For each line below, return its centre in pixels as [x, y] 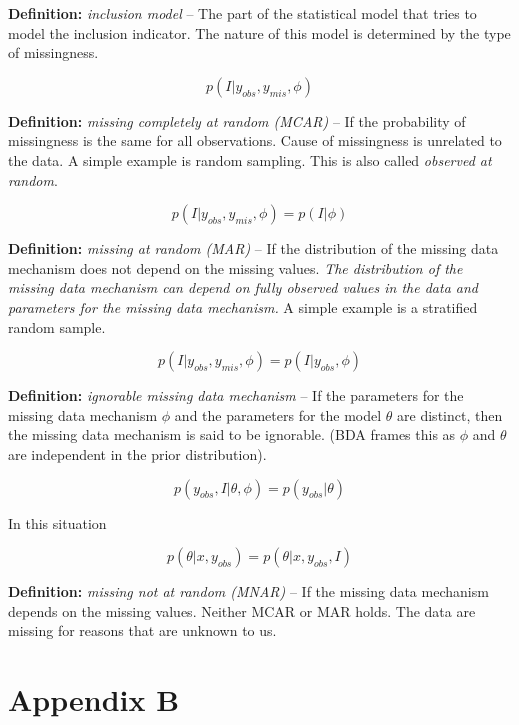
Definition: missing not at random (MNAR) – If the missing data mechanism [248, 591]
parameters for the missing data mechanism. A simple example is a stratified [243, 306]
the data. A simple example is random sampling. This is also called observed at [250, 159]
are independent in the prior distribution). [137, 453]
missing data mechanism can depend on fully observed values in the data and [243, 287]
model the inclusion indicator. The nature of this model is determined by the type [259, 32]
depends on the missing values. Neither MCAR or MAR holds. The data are [242, 610]
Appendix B [94, 699]
